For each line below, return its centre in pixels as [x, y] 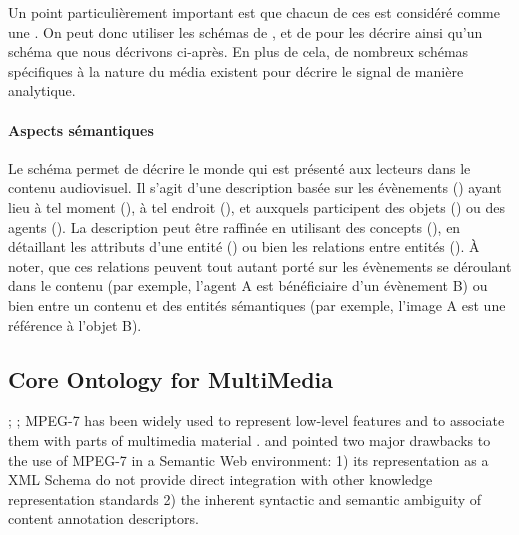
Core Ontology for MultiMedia [171, 378]
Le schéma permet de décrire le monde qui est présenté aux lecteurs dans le [239, 167]
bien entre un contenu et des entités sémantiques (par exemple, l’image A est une [257, 304]
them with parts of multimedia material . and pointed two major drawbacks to [249, 439]
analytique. [42, 90]
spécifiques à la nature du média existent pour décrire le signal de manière [236, 70]
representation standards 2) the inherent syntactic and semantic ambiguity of [245, 498]
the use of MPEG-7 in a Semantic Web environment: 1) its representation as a [248, 459]
